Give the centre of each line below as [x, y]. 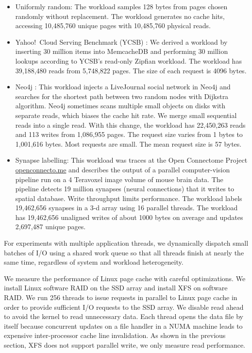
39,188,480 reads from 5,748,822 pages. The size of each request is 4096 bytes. [131, 70]
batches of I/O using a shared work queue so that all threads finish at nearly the [124, 252]
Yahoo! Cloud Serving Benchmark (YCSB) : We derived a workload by [121, 42]
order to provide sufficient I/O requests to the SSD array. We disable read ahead [124, 307]
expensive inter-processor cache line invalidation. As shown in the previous [115, 335]
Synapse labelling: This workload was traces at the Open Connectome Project [131, 160]
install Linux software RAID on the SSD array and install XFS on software [116, 288]
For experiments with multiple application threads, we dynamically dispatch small [126, 243]
